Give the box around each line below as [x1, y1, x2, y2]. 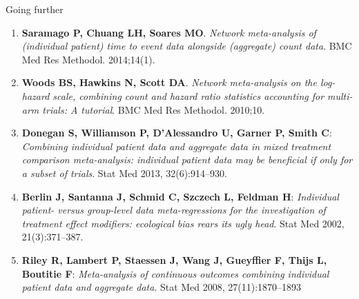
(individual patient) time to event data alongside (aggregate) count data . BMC [21, 39, 352, 53]
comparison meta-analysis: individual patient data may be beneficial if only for [21, 152, 353, 167]
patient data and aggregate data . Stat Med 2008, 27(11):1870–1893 [21, 280, 302, 294]
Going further [6, 2, 64, 16]
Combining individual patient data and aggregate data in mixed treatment [21, 138, 331, 153]
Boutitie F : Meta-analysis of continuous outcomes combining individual [21, 266, 329, 280]
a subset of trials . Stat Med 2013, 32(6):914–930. [21, 165, 227, 180]
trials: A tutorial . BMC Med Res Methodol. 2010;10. [42, 102, 265, 116]
